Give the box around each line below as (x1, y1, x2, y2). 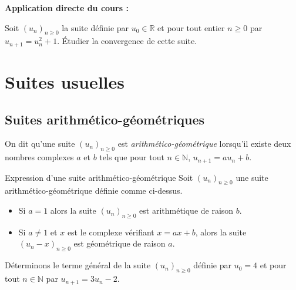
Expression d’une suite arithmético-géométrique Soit (5, 171, 193, 183)
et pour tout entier (157, 21, 225, 33)
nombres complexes (5, 151, 74, 163)
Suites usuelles (5, 70, 125, 94)
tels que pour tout (99, 151, 164, 163)
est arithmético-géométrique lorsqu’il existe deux (117, 137, 291, 150)
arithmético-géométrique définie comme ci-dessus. (5, 184, 183, 197)
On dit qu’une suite (5, 137, 75, 150)
